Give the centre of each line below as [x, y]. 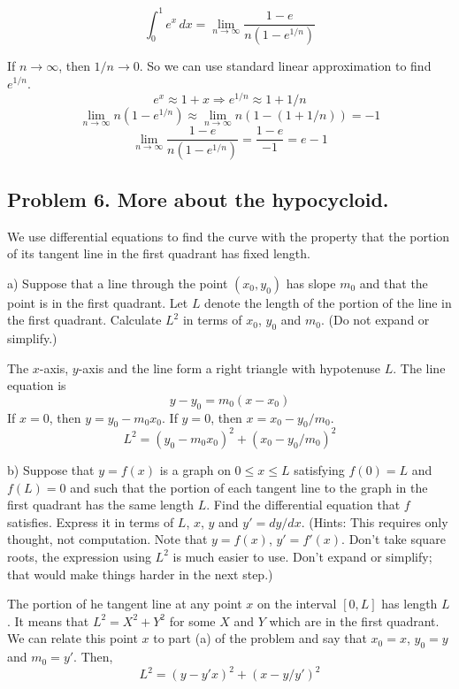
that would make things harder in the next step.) [140, 574]
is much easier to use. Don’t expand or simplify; [302, 556]
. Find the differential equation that [303, 505]
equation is [37, 385]
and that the [394, 283]
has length [409, 604]
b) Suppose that [51, 469]
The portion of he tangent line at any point [125, 604]
